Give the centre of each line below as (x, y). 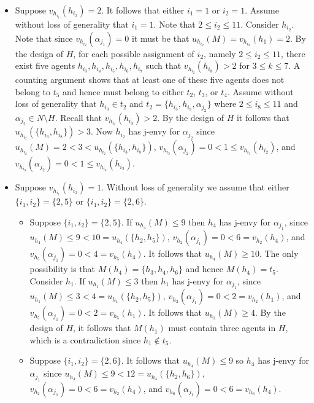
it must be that (160, 38)
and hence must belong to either (123, 91)
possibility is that (63, 269)
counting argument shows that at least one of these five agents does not (150, 80)
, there (293, 53)
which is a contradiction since (85, 339)
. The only (279, 253)
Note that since (44, 38)
